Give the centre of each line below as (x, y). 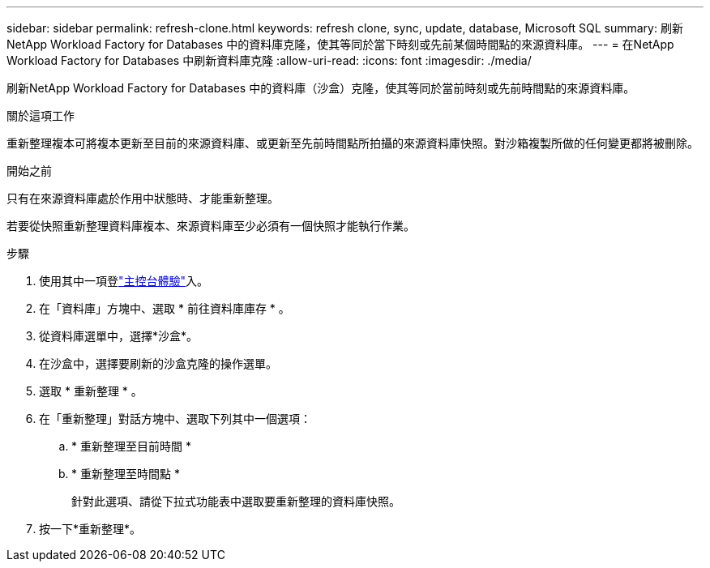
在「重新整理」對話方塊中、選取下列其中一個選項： (175, 419)
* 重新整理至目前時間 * (131, 446)
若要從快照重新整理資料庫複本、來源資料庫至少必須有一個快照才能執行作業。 (211, 226)
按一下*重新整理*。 (90, 529)
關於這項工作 (41, 115)
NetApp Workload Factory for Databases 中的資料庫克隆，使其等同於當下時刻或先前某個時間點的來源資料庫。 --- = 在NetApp (340, 44)
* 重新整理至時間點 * (126, 474)
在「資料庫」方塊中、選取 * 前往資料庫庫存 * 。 (165, 308)
